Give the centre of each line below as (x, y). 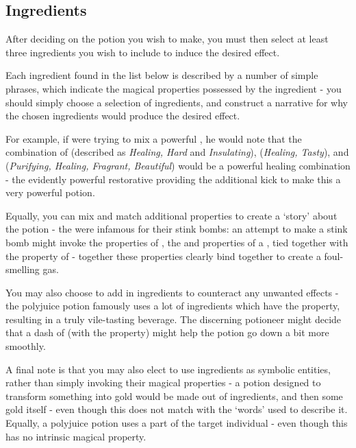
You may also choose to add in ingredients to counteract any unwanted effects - (172, 292)
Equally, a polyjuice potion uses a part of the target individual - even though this (177, 423)
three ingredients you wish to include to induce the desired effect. (143, 52)
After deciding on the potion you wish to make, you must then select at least (167, 39)
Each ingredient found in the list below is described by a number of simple (162, 75)
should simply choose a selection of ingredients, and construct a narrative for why (177, 102)
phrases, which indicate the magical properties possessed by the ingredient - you (174, 88)
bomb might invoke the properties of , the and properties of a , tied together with (177, 242)
